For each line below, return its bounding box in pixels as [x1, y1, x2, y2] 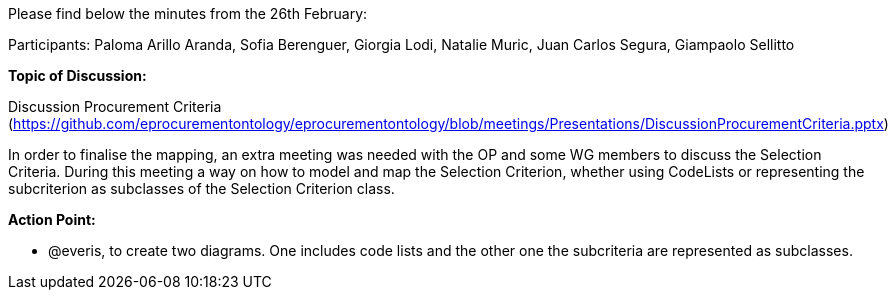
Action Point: [8, 211, 96, 228]
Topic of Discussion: [8, 67, 147, 84]
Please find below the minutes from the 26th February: [8, 5, 368, 22]
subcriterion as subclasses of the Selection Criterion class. [8, 180, 395, 197]
